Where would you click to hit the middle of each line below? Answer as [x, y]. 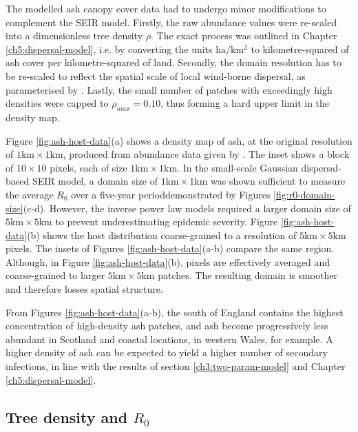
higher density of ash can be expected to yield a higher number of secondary [167, 352]
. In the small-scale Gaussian [238, 167]
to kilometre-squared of [300, 49]
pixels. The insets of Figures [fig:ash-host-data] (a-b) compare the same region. [170, 248]
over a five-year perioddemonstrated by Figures [171, 194]
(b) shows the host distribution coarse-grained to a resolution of [162, 235]
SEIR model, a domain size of [95, 181]
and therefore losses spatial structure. [84, 289]
